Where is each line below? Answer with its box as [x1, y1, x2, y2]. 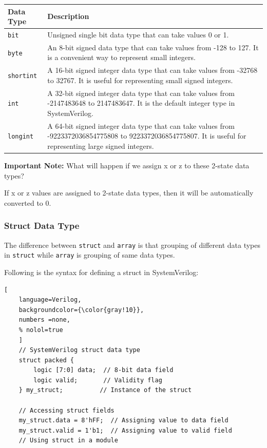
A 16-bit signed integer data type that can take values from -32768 [47, 65, 258, 75]
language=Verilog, [18, 296, 82, 304]
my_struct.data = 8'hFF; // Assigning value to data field [18, 417, 228, 424]
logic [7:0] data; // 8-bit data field [33, 366, 174, 374]
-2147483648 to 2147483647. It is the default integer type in [47, 98, 235, 108]
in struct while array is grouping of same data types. [4, 249, 175, 260]
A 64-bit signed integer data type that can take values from [47, 120, 235, 131]
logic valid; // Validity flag [33, 376, 162, 384]
